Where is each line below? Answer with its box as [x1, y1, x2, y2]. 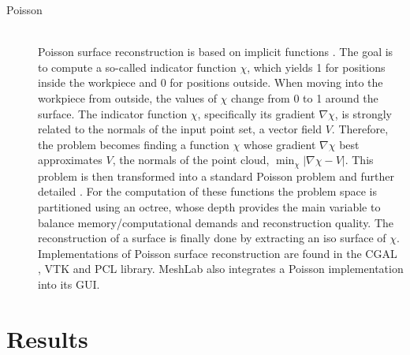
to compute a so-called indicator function [38, 58, 237, 75]
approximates [38, 151, 102, 168]
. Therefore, [331, 121, 389, 137]
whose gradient [243, 136, 316, 152]
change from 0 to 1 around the [231, 89, 378, 106]
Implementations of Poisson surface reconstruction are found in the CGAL [38, 245, 397, 261]
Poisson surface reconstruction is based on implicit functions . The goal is [38, 43, 393, 60]
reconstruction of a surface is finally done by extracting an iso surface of [38, 230, 386, 246]
